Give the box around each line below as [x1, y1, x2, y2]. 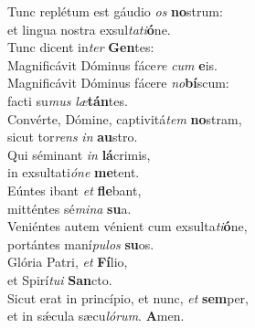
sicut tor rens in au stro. [7, 127, 138, 146]
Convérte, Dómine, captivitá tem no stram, [7, 109, 242, 128]
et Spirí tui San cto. [7, 270, 112, 289]
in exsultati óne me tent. [7, 163, 140, 182]
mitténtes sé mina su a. [7, 198, 132, 217]
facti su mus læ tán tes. [7, 90, 128, 110]
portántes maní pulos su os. [7, 234, 154, 253]
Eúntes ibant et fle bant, [7, 180, 142, 199]
